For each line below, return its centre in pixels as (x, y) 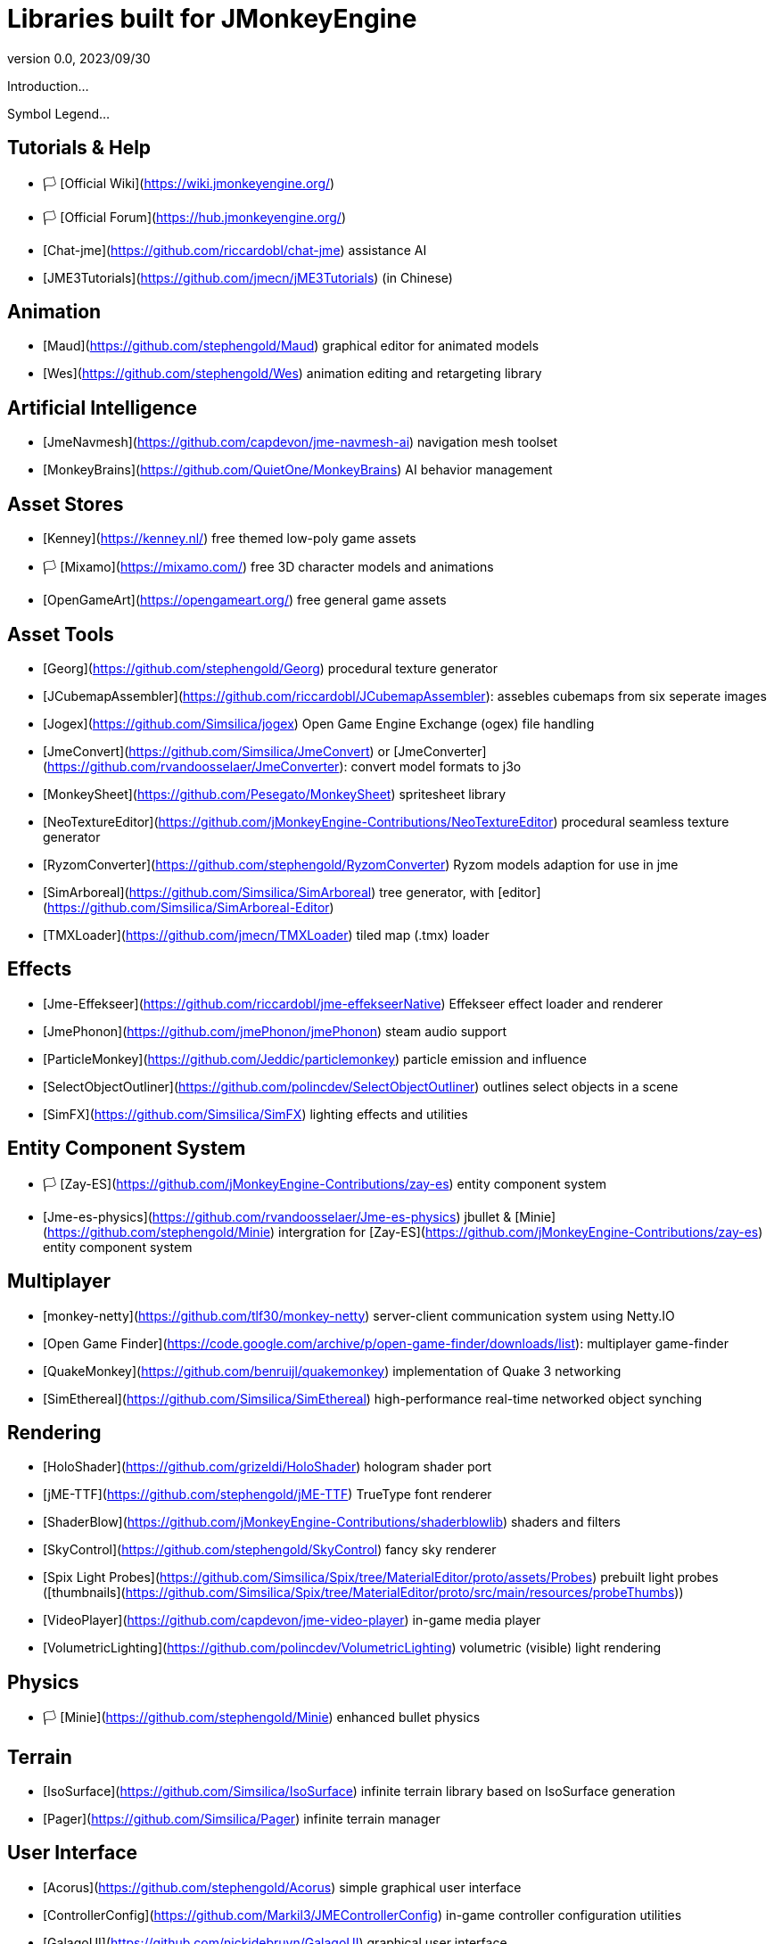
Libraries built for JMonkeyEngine (212, 19)
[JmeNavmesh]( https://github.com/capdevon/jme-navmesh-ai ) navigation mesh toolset (301, 442)
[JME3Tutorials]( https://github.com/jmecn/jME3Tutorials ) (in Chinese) (248, 277)
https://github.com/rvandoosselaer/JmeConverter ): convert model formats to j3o (284, 766)
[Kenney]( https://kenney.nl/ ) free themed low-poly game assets (230, 539)
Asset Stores (66, 504)
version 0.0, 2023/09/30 (79, 58)
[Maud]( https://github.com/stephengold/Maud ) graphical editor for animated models (291, 346)
